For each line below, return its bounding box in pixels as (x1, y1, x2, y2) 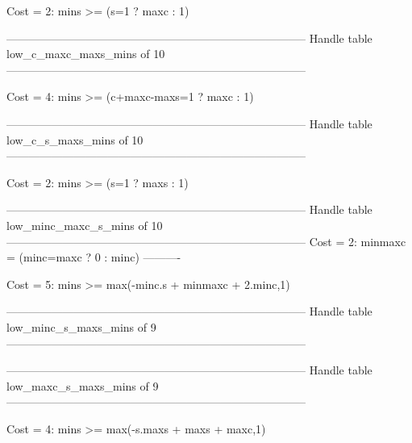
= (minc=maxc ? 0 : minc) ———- (6, 249, 181, 265)
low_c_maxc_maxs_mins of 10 (6, 45, 165, 62)
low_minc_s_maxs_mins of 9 (6, 318, 156, 335)
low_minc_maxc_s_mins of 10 (6, 216, 163, 233)
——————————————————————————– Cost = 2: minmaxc (6, 232, 406, 249)
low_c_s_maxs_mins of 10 (6, 131, 144, 148)
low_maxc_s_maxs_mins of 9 (6, 377, 159, 394)
